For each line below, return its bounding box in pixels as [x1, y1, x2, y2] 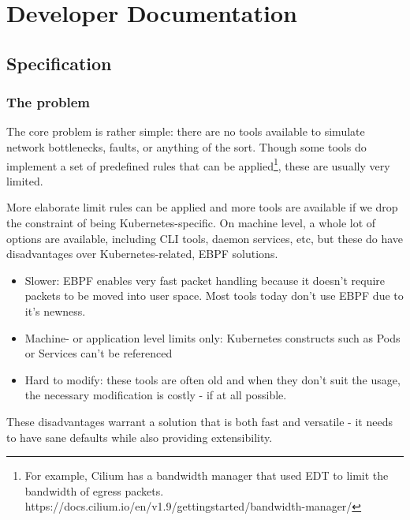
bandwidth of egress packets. [24, 482, 164, 499]
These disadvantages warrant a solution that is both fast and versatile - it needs [6, 413, 393, 429]
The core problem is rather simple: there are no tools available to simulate [6, 123, 365, 140]
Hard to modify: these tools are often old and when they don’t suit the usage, [24, 371, 401, 387]
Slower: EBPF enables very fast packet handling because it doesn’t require [24, 271, 386, 288]
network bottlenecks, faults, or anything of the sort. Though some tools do [6, 138, 367, 155]
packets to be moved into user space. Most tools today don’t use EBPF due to [24, 287, 404, 304]
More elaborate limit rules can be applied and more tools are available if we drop [6, 199, 398, 215]
